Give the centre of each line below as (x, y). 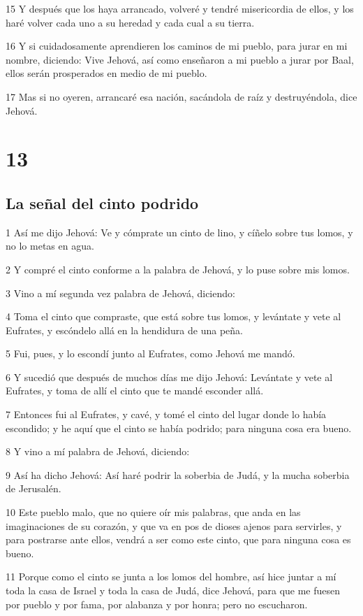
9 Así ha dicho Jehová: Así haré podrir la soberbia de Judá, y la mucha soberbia (178, 474)
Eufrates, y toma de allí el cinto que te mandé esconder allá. (135, 391)
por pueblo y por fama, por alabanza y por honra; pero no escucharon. (157, 604)
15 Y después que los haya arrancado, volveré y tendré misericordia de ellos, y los (180, 8)
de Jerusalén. (34, 488)
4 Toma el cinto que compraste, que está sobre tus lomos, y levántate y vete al (173, 316)
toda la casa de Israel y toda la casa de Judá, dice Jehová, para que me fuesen (173, 590)
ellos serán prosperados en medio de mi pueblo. (106, 73)
